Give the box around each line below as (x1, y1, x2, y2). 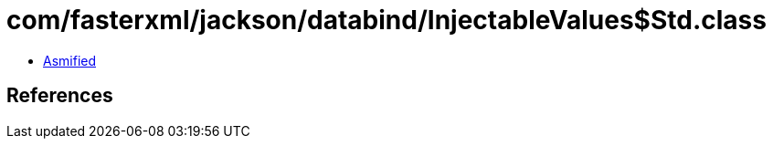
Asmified (43, 52, 97, 68)
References (6, 84, 113, 108)
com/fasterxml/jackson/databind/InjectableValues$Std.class (6, 5, 767, 36)
